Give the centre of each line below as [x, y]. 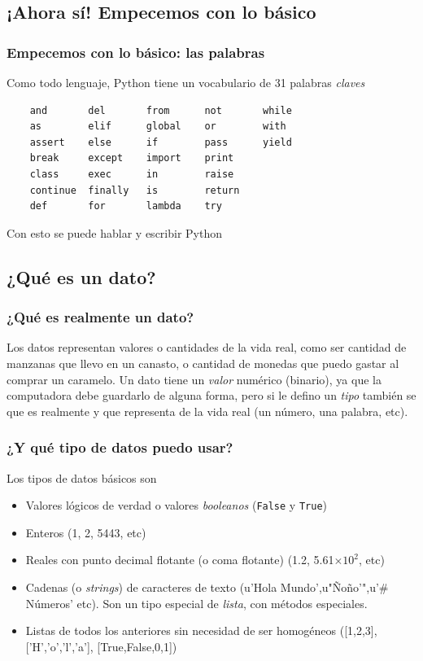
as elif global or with [158, 127]
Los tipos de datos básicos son [82, 477]
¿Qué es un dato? [81, 276]
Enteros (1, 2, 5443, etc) [86, 532]
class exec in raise [132, 174]
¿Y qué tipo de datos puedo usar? [120, 447]
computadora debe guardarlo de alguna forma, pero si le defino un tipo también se [211, 395]
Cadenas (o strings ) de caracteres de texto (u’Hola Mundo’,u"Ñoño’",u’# [207, 587]
